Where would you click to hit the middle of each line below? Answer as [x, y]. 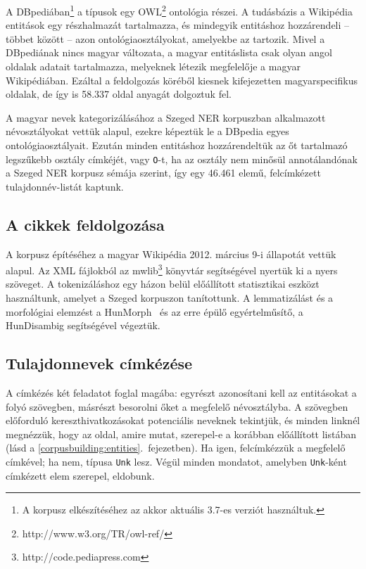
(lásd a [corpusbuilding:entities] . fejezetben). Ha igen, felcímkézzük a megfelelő [176, 448]
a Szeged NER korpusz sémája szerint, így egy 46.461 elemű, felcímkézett [163, 173]
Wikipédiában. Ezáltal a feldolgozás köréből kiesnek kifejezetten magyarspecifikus [182, 80]
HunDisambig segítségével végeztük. [83, 325]
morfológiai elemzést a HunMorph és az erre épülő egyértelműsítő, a [154, 311]
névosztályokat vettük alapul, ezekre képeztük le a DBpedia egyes [147, 131]
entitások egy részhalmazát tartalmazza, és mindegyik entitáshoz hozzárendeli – [178, 25]
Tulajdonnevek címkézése [99, 363]
